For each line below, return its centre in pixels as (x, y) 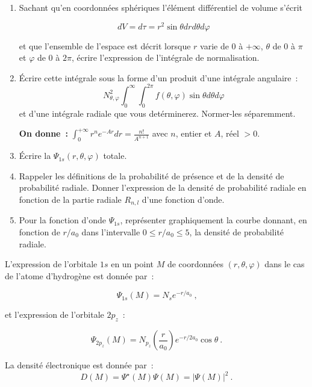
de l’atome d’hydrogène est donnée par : (80, 275)
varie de (214, 45)
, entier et (194, 133)
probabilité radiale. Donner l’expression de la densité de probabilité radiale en (163, 187)
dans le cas (285, 264)
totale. (115, 156)
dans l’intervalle (111, 231)
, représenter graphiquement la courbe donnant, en (214, 220)
